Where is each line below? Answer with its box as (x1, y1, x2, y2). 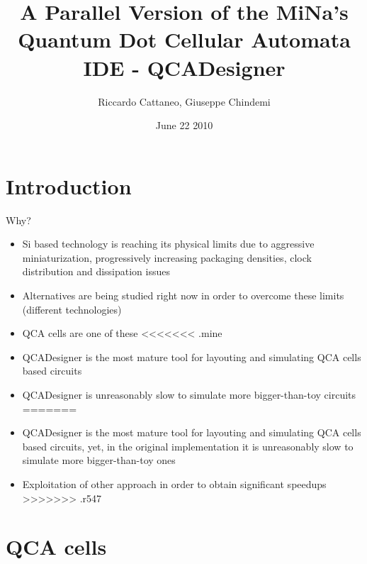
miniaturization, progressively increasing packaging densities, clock (22, 250, 312, 265)
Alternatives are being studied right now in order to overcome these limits (22, 288, 344, 302)
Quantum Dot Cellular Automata (18, 25, 351, 54)
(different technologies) (22, 302, 122, 316)
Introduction (6, 171, 132, 200)
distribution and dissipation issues (22, 264, 171, 279)
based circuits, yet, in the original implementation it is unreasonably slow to (22, 438, 354, 453)
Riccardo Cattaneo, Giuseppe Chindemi (98, 94, 271, 109)
